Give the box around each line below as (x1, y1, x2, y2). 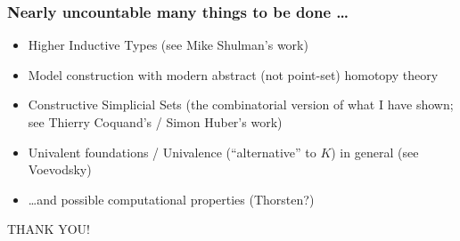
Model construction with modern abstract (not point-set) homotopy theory (28, 65, 439, 84)
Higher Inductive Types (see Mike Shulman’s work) (28, 36, 308, 54)
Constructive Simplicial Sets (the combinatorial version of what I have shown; (28, 95, 454, 114)
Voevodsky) (28, 160, 92, 179)
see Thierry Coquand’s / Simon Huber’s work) (28, 113, 283, 131)
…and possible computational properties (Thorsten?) (28, 189, 315, 208)
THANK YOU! (7, 220, 90, 238)
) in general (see (331, 142, 419, 161)
